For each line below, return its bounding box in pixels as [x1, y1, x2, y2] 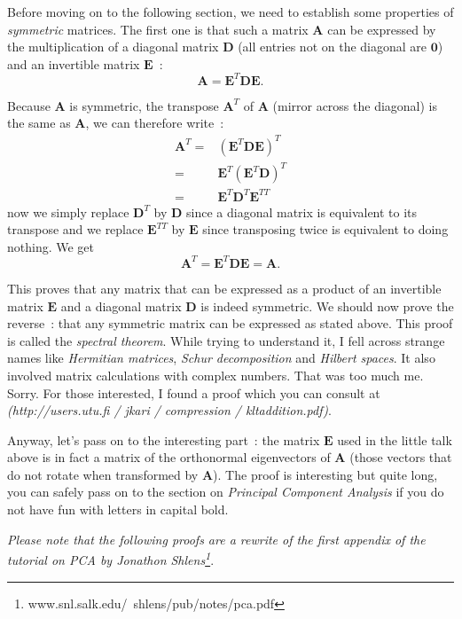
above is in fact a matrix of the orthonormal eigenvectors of [7, 448, 331, 466]
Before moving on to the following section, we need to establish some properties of [7, 3, 454, 20]
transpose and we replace [7, 220, 144, 239]
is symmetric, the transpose [69, 96, 219, 114]
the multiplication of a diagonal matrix [7, 37, 219, 56]
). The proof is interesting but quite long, [213, 465, 438, 483]
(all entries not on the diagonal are [238, 37, 427, 56]
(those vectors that [349, 448, 452, 466]
